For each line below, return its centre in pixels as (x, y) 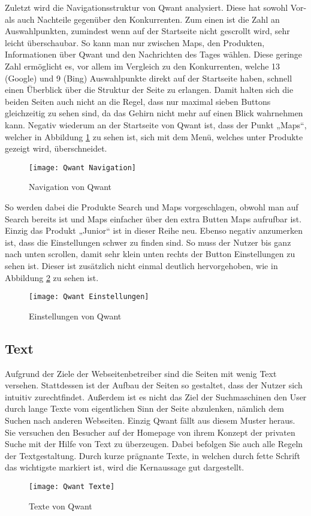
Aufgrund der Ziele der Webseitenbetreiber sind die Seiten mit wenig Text (141, 373)
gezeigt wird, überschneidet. (56, 148)
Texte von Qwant (61, 506)
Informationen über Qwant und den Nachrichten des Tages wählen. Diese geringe (154, 54)
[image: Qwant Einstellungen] (89, 297)
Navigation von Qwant (70, 187)
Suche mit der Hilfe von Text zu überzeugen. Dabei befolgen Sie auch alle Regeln (154, 444)
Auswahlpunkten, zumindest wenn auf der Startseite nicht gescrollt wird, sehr (147, 31)
